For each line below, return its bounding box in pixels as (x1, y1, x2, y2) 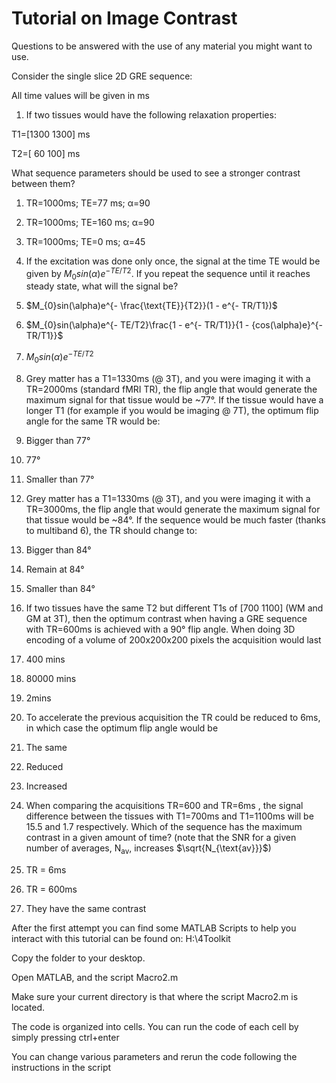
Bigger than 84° (25, 543, 92, 556)
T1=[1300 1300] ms (11, 128, 91, 140)
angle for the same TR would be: (25, 415, 161, 427)
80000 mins (25, 672, 77, 684)
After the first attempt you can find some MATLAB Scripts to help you (11, 922, 297, 934)
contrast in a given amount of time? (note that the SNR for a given (25, 831, 297, 843)
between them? (11, 177, 76, 189)
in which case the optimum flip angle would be (25, 722, 219, 734)
